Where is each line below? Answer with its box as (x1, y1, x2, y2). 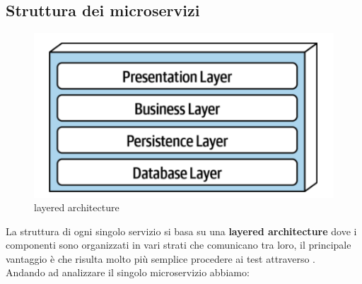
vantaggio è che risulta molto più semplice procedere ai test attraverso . (6, 251, 315, 266)
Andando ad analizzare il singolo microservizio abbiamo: (6, 265, 250, 280)
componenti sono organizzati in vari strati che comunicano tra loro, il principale (6, 237, 351, 252)
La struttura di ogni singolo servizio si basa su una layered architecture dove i (6, 223, 357, 238)
